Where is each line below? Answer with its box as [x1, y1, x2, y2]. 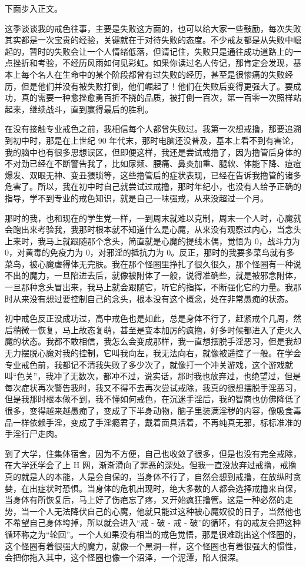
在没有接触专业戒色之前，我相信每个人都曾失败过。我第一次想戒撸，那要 [5, 122, 285, 135]
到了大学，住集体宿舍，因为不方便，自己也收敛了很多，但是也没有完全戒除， [5, 447, 301, 459]
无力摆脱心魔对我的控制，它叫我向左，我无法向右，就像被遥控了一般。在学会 [5, 347, 301, 359]
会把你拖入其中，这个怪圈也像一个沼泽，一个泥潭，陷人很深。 [5, 551, 244, 563]
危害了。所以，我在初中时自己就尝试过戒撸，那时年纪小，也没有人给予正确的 [5, 180, 301, 193]
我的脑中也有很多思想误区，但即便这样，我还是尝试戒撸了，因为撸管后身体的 [5, 145, 301, 158]
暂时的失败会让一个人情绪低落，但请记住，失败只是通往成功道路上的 [29, 45, 293, 57]
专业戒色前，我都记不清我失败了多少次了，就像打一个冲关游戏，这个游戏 [5, 358, 285, 370]
